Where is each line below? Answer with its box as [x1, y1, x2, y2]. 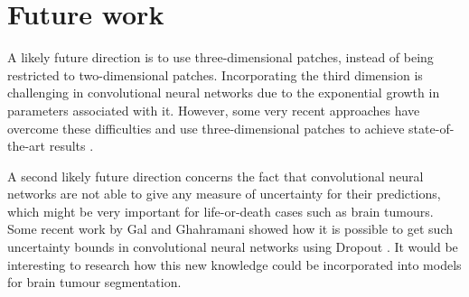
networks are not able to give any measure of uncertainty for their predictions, [7, 184, 441, 203]
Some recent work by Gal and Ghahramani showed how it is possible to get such [7, 219, 453, 238]
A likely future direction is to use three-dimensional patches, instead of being [7, 48, 434, 67]
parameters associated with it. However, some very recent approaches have [7, 100, 420, 119]
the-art [7, 136, 46, 155]
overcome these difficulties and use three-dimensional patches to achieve [7, 118, 405, 137]
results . [49, 136, 94, 155]
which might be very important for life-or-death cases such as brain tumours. [7, 201, 434, 220]
